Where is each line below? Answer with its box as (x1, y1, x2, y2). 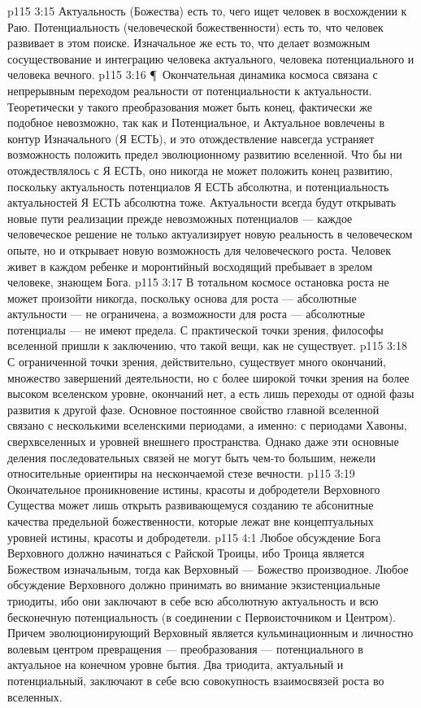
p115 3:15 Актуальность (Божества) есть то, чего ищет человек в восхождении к (7, 2, 407, 19)
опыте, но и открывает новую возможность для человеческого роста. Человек (7, 241, 392, 258)
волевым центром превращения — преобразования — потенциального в (7, 640, 363, 657)
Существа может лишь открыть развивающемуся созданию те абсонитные (7, 496, 374, 514)
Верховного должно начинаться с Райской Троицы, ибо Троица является (7, 544, 365, 562)
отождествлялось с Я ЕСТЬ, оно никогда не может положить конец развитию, (7, 161, 393, 178)
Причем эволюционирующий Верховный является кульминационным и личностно (7, 624, 414, 641)
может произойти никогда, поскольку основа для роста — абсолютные (7, 289, 357, 306)
